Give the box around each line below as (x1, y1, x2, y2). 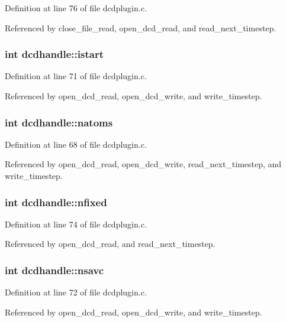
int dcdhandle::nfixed (5, 194, 107, 209)
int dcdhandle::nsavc (5, 262, 104, 277)
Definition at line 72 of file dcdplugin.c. (5, 286, 147, 298)
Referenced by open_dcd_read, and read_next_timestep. (5, 238, 216, 250)
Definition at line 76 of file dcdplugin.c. (5, 2, 147, 14)
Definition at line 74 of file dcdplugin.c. (5, 217, 147, 230)
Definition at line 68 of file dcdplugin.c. (5, 138, 147, 150)
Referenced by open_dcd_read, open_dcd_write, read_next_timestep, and (5, 158, 282, 170)
